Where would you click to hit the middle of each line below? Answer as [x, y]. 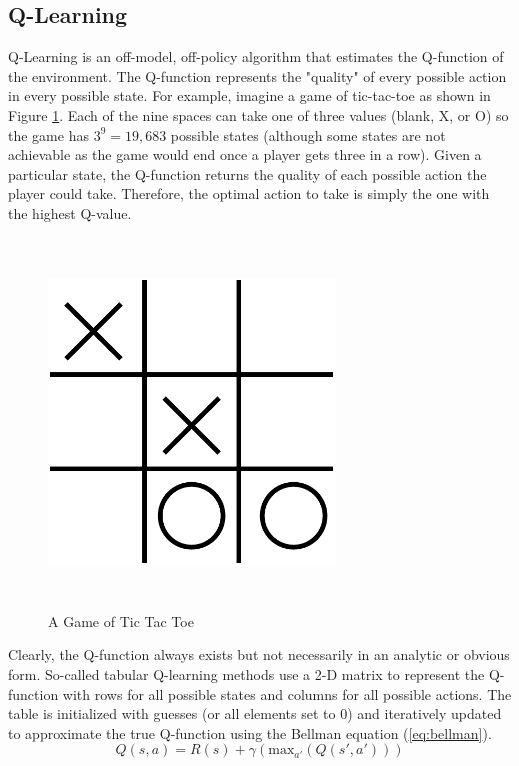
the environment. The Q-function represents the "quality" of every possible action [257, 75]
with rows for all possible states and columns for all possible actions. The [287, 693]
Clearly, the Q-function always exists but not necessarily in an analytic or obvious [259, 654]
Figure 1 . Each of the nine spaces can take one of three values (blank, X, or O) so [258, 114]
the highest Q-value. [70, 212]
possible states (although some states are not [308, 134]
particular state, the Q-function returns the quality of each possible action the [247, 173]
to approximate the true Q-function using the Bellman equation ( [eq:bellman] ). [250, 732]
